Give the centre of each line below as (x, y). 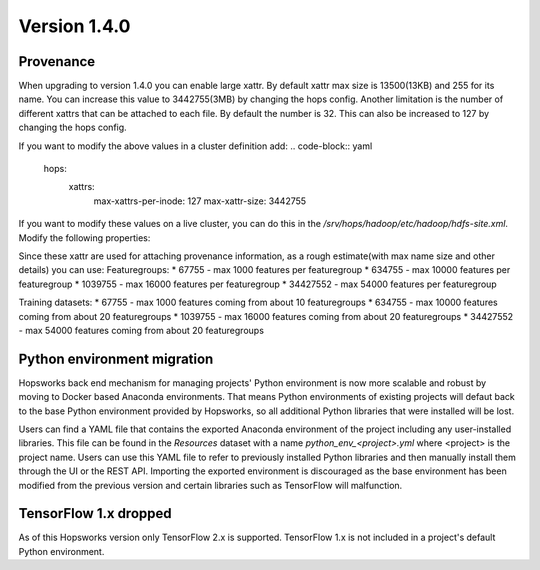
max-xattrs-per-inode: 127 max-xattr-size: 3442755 (200, 201)
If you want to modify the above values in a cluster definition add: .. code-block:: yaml (195, 146)
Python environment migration (116, 358)
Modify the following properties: (84, 237)
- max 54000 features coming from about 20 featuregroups (141, 330)
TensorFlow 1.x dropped (95, 513)
